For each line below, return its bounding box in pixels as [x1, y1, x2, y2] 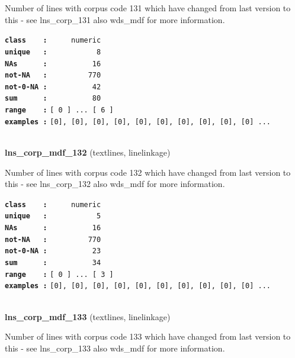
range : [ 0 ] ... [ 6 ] [5, 106, 114, 115]
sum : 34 [5, 259, 101, 267]
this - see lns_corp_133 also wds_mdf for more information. [5, 341, 225, 354]
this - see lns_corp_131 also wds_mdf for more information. [5, 13, 225, 25]
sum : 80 [5, 94, 101, 103]
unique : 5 [5, 212, 101, 221]
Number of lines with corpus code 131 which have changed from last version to [5, 2, 291, 14]
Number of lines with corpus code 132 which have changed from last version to [5, 166, 291, 178]
